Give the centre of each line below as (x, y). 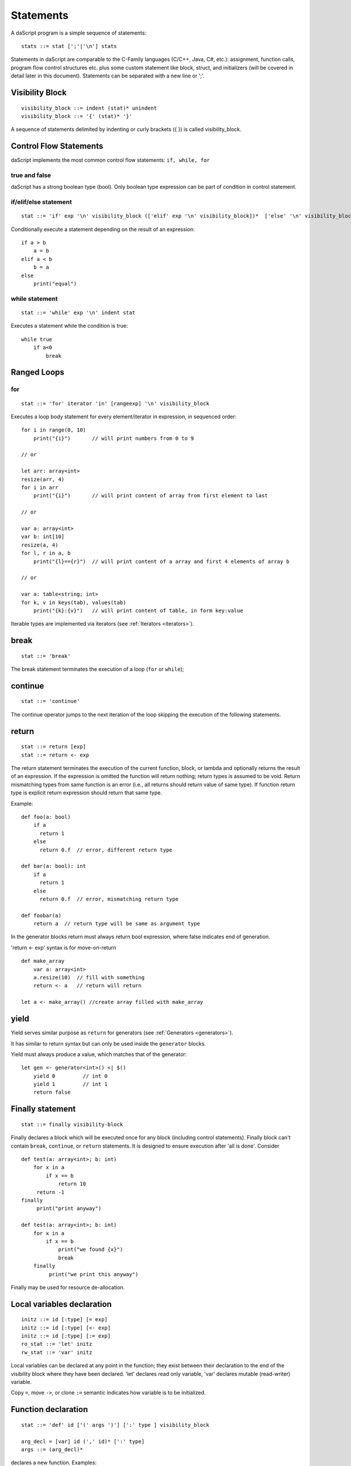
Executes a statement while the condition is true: (69, 326)
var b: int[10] (43, 537)
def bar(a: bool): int (54, 866)
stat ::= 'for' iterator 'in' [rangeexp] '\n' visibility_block (116, 403)
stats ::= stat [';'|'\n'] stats (69, 46)
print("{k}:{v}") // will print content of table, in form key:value (138, 610)
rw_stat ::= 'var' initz (57, 1352)
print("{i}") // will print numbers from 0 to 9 (113, 438)
